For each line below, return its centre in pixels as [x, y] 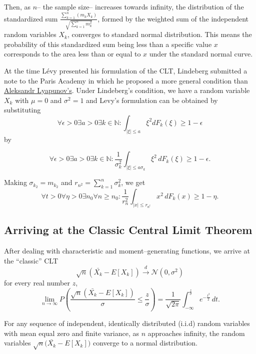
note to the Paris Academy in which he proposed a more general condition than [126, 80]
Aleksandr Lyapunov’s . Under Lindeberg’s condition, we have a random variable [127, 90]
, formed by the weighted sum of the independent [173, 18]
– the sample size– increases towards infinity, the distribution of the [140, 6]
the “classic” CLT [31, 260]
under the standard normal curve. [201, 54]
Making [15, 182]
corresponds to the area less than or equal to [72, 54]
